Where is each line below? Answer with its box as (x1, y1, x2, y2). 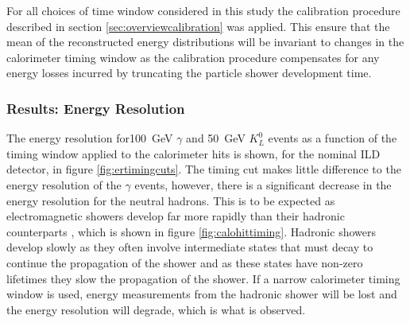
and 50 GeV (186, 130, 246, 146)
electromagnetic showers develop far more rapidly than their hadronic (6, 208, 345, 224)
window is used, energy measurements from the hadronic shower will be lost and (6, 286, 397, 302)
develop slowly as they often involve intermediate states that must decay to (6, 239, 373, 255)
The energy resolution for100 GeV (6, 130, 173, 146)
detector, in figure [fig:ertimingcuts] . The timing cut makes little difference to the (6, 161, 401, 177)
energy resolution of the (6, 176, 122, 193)
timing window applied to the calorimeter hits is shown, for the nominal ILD (6, 145, 381, 161)
